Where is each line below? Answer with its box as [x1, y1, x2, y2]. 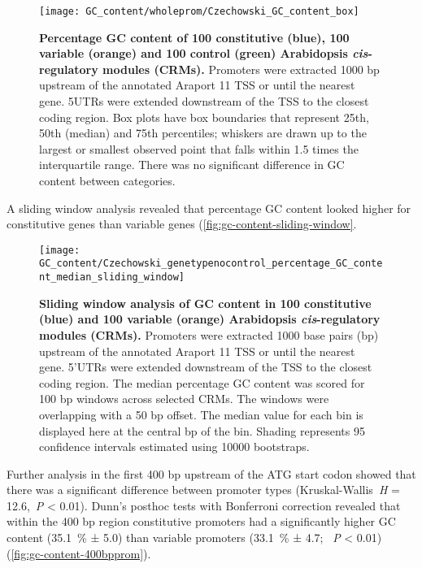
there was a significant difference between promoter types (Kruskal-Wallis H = [7, 481, 400, 498]
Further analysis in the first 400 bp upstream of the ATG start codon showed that [7, 465, 416, 482]
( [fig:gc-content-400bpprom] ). [7, 544, 151, 561]
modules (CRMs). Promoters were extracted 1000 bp [102, 60, 380, 77]
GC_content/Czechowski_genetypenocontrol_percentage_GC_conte [39, 258, 383, 270]
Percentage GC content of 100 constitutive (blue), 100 [39, 28, 350, 46]
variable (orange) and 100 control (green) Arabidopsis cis [39, 45, 368, 62]
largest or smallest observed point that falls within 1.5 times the [39, 140, 359, 157]
